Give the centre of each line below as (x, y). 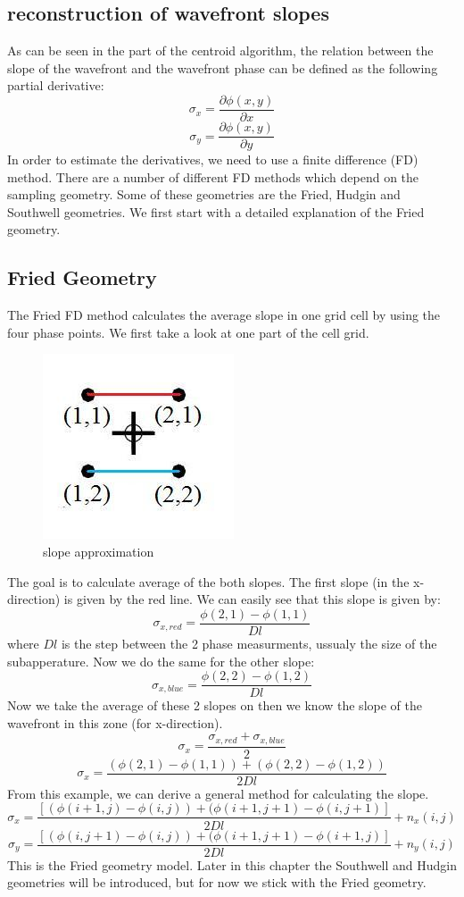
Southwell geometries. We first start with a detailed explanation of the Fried (216, 211)
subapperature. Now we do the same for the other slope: (161, 661)
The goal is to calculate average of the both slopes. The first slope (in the (208, 581)
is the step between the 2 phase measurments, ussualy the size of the (249, 643)
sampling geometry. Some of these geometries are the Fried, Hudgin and (204, 194)
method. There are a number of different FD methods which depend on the (213, 176)
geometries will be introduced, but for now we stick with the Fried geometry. (217, 882)
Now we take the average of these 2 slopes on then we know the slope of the (215, 705)
